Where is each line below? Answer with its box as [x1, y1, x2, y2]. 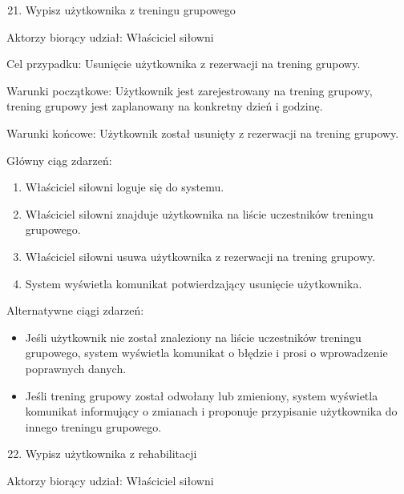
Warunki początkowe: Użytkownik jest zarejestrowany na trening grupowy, [6, 82, 373, 98]
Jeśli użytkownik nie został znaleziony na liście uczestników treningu [25, 328, 362, 345]
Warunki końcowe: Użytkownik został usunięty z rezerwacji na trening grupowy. [6, 124, 399, 141]
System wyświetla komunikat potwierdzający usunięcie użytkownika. [25, 275, 362, 291]
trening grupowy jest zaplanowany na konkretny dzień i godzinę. [6, 98, 323, 114]
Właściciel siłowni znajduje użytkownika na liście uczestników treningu [25, 205, 374, 222]
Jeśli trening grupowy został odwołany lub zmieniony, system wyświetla [25, 387, 378, 404]
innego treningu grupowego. [25, 418, 162, 435]
